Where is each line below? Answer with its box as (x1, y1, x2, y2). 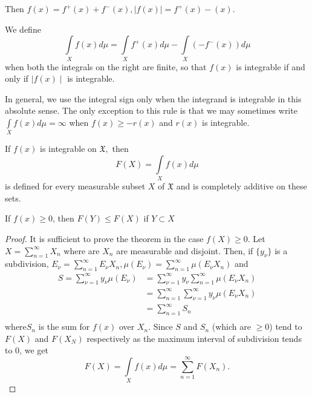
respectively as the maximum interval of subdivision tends (86, 332, 302, 344)
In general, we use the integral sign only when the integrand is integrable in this (5, 92, 302, 105)
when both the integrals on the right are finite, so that (5, 60, 207, 73)
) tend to (269, 320, 302, 333)
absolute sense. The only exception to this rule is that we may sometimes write (5, 104, 297, 117)
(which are (212, 320, 251, 333)
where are (63, 244, 100, 257)
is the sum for (38, 320, 90, 333)
